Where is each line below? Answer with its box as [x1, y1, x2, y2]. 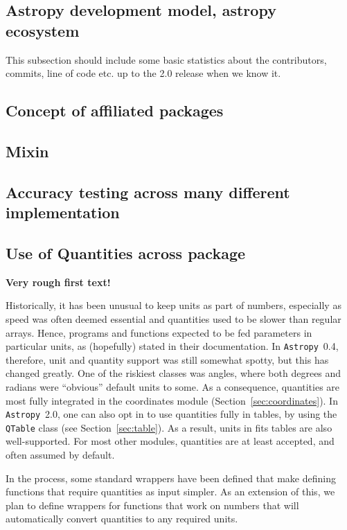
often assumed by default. [6, 448, 115, 462]
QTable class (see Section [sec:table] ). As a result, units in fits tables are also [6, 420, 332, 434]
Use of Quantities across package [6, 242, 246, 263]
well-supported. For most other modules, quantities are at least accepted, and [6, 434, 335, 448]
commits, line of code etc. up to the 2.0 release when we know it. [6, 66, 281, 80]
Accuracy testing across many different [6, 181, 290, 202]
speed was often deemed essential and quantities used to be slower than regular [6, 311, 341, 326]
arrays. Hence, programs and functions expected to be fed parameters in [6, 325, 312, 339]
